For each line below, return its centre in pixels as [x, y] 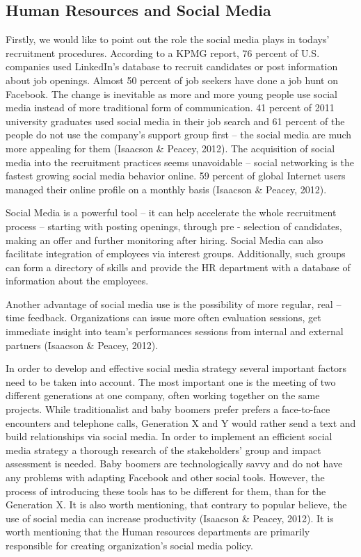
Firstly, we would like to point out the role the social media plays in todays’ [168, 39]
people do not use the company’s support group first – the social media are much [179, 135]
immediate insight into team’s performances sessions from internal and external [175, 331]
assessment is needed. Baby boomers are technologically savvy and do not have [174, 463]
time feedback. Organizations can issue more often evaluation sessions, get [163, 317]
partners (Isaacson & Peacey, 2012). [82, 345]
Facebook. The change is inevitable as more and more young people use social [171, 94]
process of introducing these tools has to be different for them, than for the [166, 491]
